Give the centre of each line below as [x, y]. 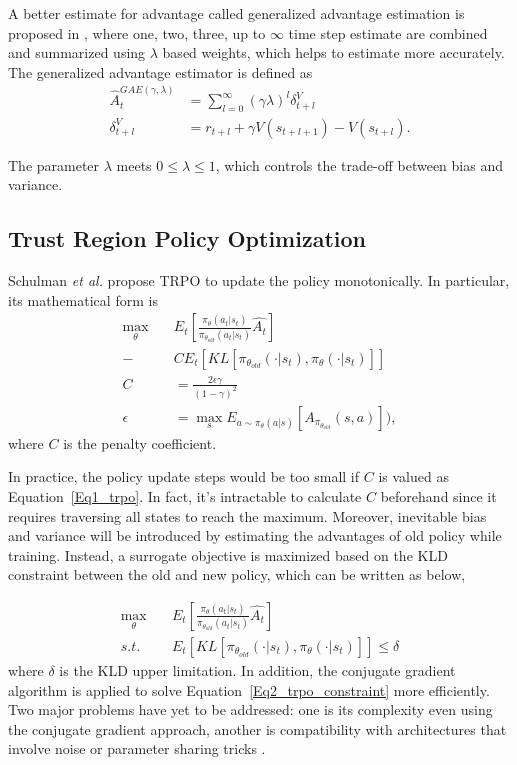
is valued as [413, 476]
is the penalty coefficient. [140, 442]
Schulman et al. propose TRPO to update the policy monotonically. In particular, [259, 280]
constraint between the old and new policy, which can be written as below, [237, 574]
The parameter [54, 164]
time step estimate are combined [388, 32]
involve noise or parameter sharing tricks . [137, 748]
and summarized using [77, 52]
